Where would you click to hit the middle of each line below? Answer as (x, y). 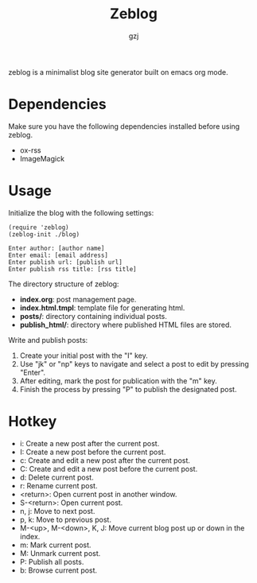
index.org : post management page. (78, 299)
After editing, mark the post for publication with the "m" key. (118, 381)
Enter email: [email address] (58, 255)
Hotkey (33, 422)
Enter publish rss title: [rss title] (72, 269)
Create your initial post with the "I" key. (84, 356)
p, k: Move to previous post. (65, 519)
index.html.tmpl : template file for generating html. (102, 308)
